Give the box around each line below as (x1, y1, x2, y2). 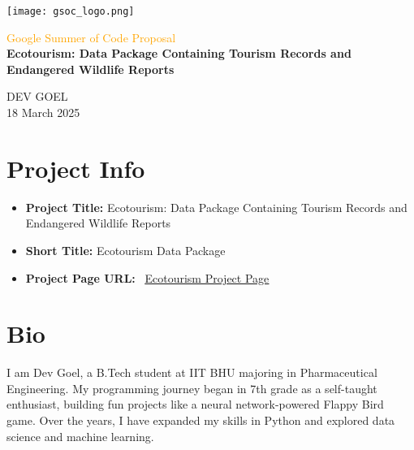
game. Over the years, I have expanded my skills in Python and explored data (6, 412, 395, 429)
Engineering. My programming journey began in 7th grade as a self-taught (6, 379, 377, 396)
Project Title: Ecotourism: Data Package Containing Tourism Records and (25, 198, 408, 215)
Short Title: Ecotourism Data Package (25, 241, 226, 258)
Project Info (6, 151, 145, 184)
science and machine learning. (6, 427, 154, 444)
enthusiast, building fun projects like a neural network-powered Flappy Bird (6, 396, 384, 413)
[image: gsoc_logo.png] (6, 6, 135, 17)
